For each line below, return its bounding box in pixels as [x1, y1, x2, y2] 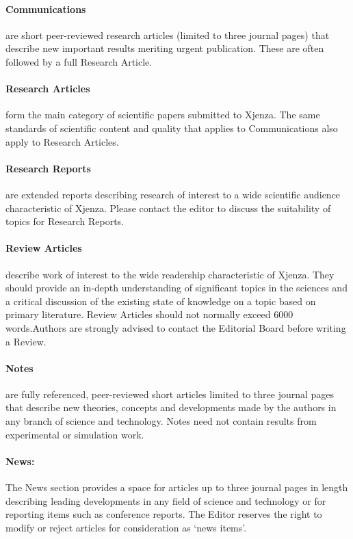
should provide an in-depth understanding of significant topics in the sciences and [5, 280, 348, 295]
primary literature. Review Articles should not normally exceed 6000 [5, 307, 293, 321]
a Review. [5, 334, 47, 348]
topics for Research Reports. [5, 214, 124, 228]
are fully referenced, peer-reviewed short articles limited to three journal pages [5, 386, 335, 401]
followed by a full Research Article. [5, 54, 153, 68]
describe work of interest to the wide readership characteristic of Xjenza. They [5, 267, 335, 281]
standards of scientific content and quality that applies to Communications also [5, 120, 338, 135]
